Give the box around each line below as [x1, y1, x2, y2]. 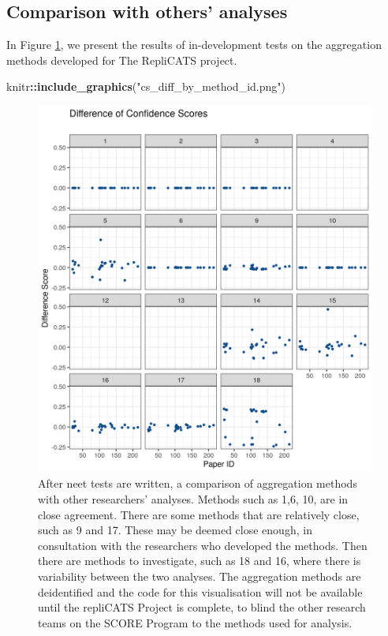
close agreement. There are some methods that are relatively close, [38, 506, 360, 522]
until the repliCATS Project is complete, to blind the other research [38, 599, 366, 615]
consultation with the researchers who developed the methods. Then [38, 537, 367, 553]
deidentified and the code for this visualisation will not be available [38, 583, 363, 600]
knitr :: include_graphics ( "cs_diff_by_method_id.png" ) [6, 78, 285, 95]
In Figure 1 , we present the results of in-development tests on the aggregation [6, 36, 382, 53]
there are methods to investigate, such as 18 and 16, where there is [38, 552, 361, 569]
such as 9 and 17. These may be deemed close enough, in [38, 522, 312, 538]
